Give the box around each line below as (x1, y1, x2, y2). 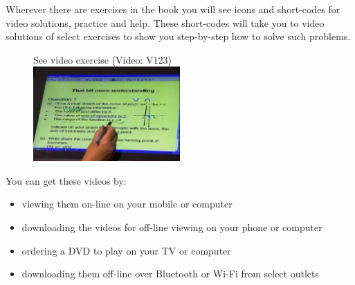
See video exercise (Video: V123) (33, 52, 172, 66)
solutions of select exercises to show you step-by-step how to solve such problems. (6, 29, 351, 44)
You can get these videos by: (6, 173, 127, 187)
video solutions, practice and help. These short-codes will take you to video (6, 15, 325, 30)
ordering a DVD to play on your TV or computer (21, 243, 231, 257)
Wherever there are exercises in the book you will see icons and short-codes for (6, 2, 340, 16)
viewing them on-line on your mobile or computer (21, 196, 233, 211)
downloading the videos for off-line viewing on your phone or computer (21, 220, 322, 235)
